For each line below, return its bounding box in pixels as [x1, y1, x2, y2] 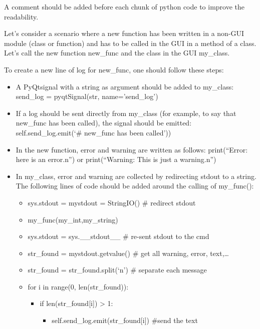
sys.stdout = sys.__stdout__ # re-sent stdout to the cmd [28, 231, 209, 241]
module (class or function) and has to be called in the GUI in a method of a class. [4, 37, 256, 48]
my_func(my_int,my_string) [28, 214, 118, 224]
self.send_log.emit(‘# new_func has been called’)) [16, 127, 171, 137]
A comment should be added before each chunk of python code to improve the [4, 1, 245, 11]
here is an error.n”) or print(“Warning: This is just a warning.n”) [16, 154, 216, 164]
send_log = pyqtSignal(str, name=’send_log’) [16, 91, 158, 101]
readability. [4, 11, 39, 21]
